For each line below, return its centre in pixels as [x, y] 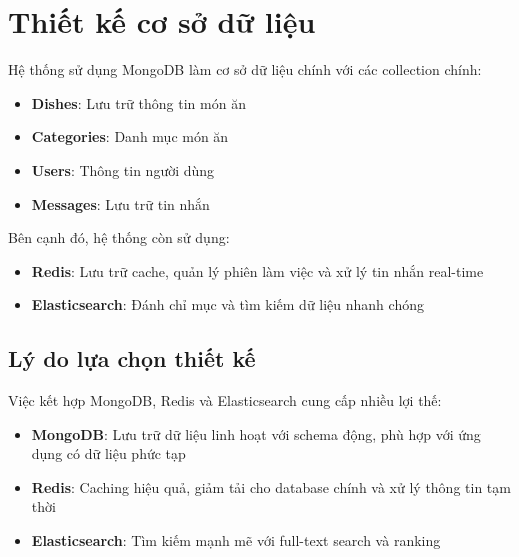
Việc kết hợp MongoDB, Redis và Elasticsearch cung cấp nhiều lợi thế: [225, 400]
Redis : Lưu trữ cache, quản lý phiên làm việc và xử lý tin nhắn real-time [257, 270]
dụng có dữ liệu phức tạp [108, 453]
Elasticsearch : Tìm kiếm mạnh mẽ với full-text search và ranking [236, 540]
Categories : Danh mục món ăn [130, 136]
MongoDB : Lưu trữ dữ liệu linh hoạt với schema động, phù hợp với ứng [256, 433]
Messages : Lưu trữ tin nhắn [120, 203]
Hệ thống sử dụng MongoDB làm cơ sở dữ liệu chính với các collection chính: [245, 69]
